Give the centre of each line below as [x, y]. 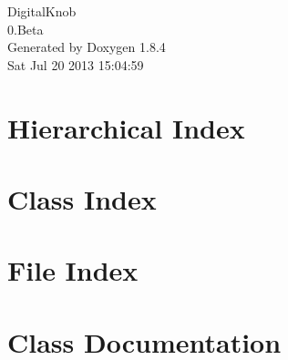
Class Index [82, 198]
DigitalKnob [42, 11]
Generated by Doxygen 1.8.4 [87, 47]
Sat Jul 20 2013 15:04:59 [76, 64]
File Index [73, 270]
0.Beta [26, 29]
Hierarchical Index [126, 127]
